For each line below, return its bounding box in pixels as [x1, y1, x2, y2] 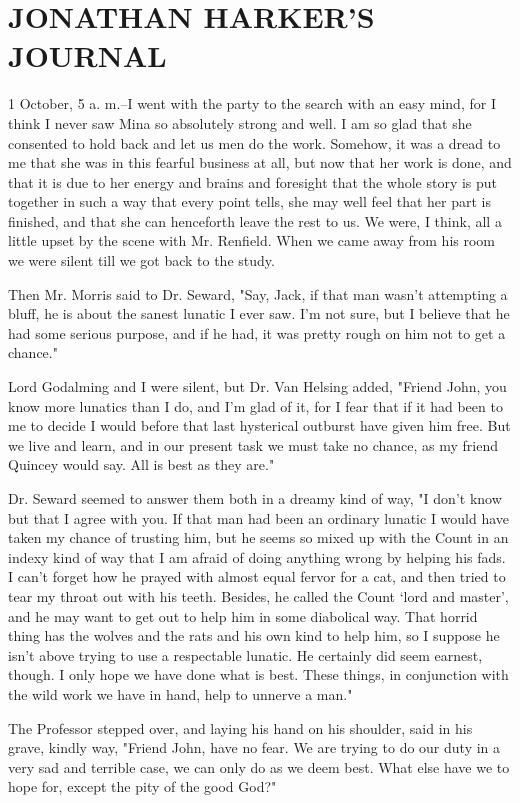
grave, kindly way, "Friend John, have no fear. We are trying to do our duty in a [8, 737, 501, 758]
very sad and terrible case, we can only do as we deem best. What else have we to [8, 756, 510, 777]
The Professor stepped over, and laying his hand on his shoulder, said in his [8, 717, 473, 738]
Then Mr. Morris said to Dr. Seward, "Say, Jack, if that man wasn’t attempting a [8, 283, 508, 304]
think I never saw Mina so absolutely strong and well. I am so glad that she [8, 112, 472, 133]
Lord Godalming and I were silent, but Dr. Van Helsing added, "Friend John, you [8, 376, 507, 397]
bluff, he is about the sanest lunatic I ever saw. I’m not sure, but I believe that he [8, 303, 510, 324]
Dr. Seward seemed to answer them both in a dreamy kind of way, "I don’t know [8, 488, 502, 508]
